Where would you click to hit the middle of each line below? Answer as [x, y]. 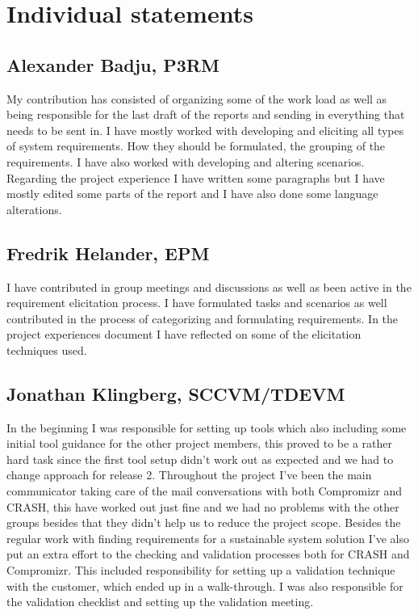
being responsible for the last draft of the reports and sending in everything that [206, 114]
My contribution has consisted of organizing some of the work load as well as [197, 98]
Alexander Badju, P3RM [113, 64]
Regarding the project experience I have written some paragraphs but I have [196, 177]
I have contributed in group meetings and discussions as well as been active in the [209, 286]
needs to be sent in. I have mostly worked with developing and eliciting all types [205, 130]
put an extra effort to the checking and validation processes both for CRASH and [208, 554]
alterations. [34, 209]
